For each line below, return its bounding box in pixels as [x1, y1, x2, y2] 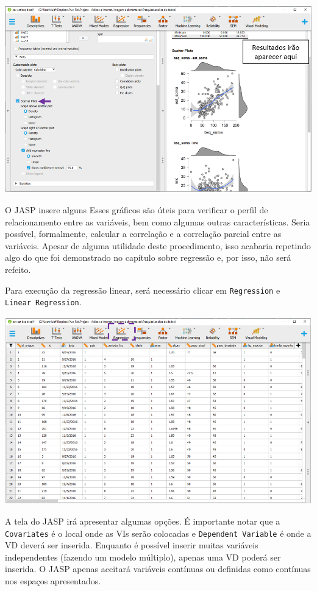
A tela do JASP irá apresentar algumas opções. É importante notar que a [5, 514, 280, 527]
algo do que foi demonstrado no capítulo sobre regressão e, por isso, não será [5, 251, 291, 264]
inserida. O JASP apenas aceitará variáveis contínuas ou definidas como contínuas [5, 562, 311, 575]
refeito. [5, 263, 31, 275]
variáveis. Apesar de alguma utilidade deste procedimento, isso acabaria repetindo [5, 239, 311, 252]
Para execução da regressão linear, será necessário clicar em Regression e [5, 283, 280, 296]
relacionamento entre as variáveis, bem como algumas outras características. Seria [5, 215, 310, 228]
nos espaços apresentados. [5, 574, 101, 587]
